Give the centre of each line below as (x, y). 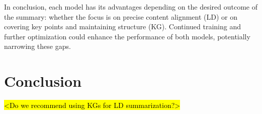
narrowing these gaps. (37, 46)
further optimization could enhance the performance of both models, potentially (127, 36)
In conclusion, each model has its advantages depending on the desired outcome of (131, 7)
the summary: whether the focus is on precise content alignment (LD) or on (121, 16)
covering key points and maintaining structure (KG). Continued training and (123, 26)
